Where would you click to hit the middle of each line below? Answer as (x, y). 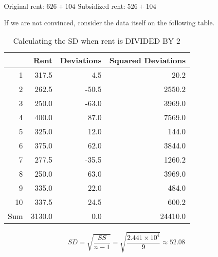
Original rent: (24, 6)
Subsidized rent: (101, 6)
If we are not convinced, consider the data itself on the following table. (109, 22)
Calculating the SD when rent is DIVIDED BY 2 (97, 41)
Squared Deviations (147, 60)
